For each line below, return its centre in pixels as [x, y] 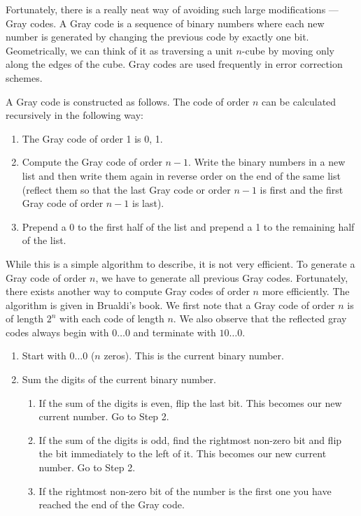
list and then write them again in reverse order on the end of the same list [181, 175]
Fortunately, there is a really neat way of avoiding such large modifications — [172, 9]
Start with [44, 356]
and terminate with [175, 332]
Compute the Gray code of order [92, 162]
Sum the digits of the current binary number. [119, 379]
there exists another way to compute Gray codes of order [128, 291]
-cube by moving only [288, 50]
